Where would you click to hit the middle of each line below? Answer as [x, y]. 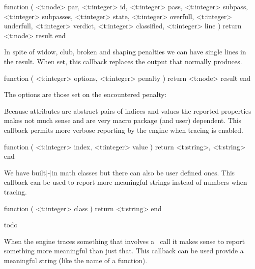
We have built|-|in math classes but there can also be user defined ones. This [119, 172]
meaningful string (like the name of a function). [76, 260]
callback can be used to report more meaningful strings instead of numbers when [126, 182]
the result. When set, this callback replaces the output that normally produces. [123, 61]
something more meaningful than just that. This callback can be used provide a [124, 251]
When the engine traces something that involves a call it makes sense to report [125, 241]
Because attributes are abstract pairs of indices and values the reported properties [128, 110]
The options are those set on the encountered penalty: [85, 94]
